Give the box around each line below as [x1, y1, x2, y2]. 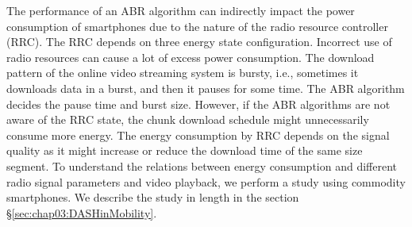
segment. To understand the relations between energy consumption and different [6, 157, 398, 174]
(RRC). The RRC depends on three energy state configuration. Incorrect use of [6, 33, 392, 50]
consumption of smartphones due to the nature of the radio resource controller [6, 17, 388, 34]
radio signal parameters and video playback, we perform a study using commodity [6, 173, 406, 190]
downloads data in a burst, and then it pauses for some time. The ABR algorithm [6, 79, 405, 96]
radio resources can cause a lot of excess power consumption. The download [6, 48, 375, 65]
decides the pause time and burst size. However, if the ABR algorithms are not [6, 95, 391, 112]
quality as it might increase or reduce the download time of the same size [6, 142, 363, 159]
